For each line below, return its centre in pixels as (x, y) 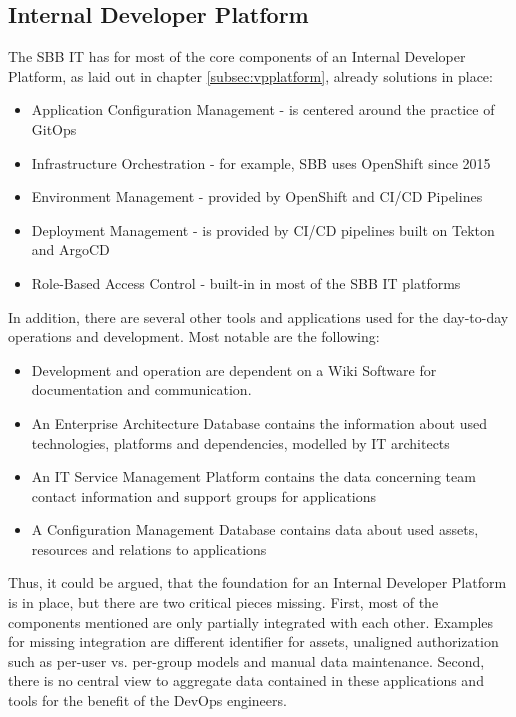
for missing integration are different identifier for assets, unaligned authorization (253, 641)
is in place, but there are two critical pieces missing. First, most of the (223, 602)
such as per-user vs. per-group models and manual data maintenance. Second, (246, 660)
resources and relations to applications (149, 548)
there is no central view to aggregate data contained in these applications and (246, 680)
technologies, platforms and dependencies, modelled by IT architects (240, 442)
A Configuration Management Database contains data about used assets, (255, 529)
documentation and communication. (141, 389)
